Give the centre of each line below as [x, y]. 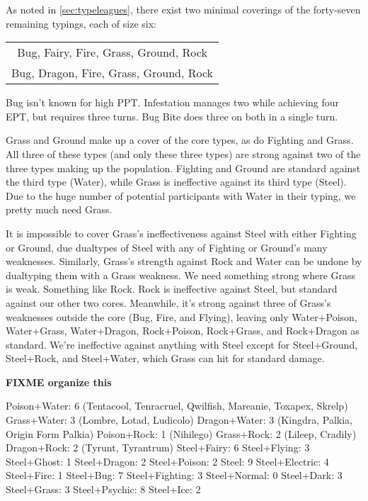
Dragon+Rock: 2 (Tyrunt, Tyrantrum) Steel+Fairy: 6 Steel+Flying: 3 [158, 447]
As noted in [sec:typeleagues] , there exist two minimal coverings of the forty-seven [183, 9]
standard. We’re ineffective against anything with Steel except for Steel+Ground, [182, 344]
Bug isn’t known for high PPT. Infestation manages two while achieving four [173, 102]
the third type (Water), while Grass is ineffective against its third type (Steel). [176, 182]
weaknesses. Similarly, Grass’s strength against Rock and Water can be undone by [184, 261]
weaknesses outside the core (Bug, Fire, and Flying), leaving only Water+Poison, [182, 316]
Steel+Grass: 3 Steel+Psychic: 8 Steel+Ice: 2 [103, 489]
